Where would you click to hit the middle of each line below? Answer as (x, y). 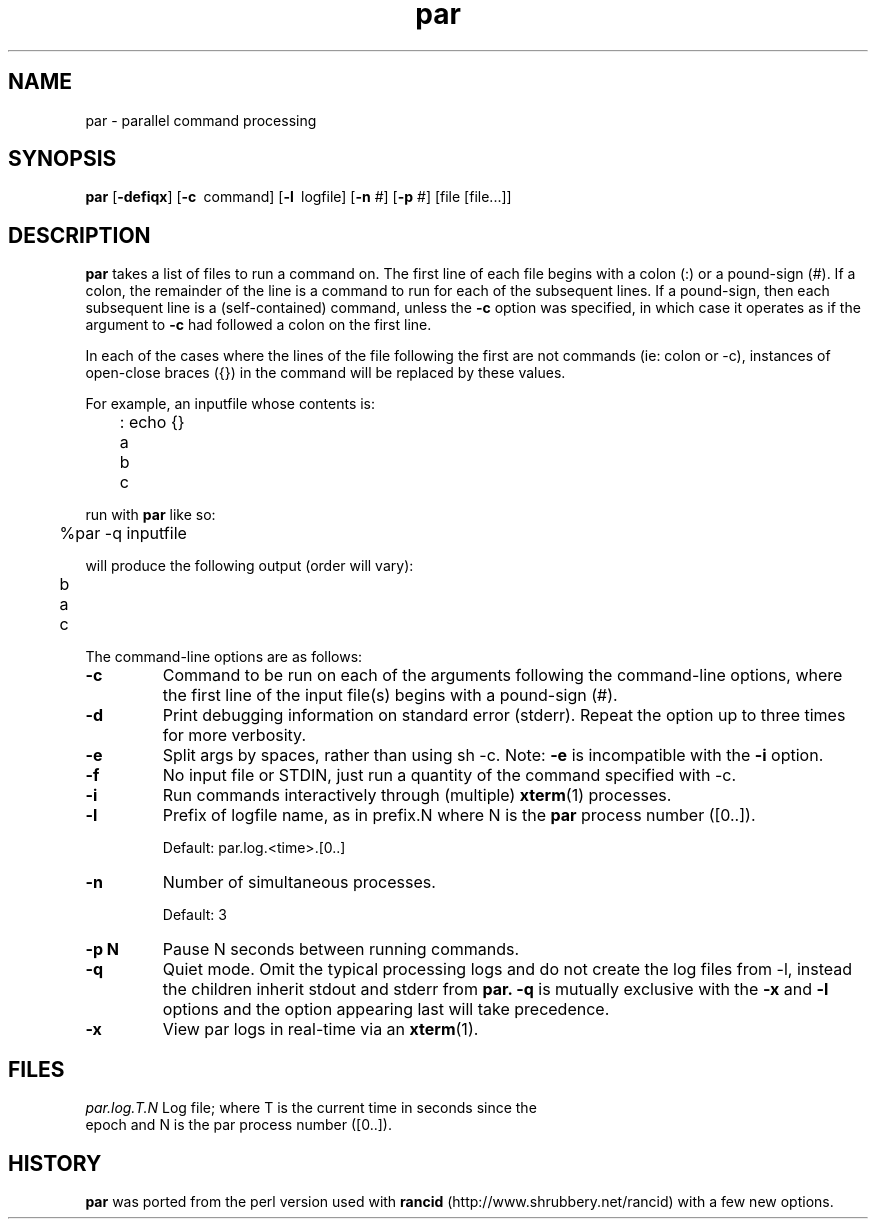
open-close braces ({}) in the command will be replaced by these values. (325, 373)
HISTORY (55, 1163)
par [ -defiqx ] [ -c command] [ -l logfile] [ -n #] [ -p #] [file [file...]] (298, 197)
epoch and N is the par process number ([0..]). (238, 1125)
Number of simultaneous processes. (299, 882)
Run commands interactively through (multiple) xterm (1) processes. (417, 795)
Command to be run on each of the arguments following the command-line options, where (502, 675)
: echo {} (152, 422)
